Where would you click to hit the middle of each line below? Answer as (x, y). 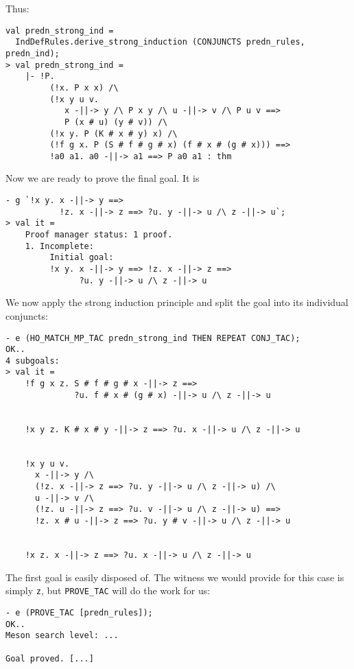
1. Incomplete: (59, 246)
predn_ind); (33, 53)
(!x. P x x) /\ (84, 87)
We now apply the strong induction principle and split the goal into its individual (177, 302)
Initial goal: (82, 258)
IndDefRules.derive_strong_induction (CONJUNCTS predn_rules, (160, 42)
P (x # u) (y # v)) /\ (116, 122)
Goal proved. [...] (50, 658)
